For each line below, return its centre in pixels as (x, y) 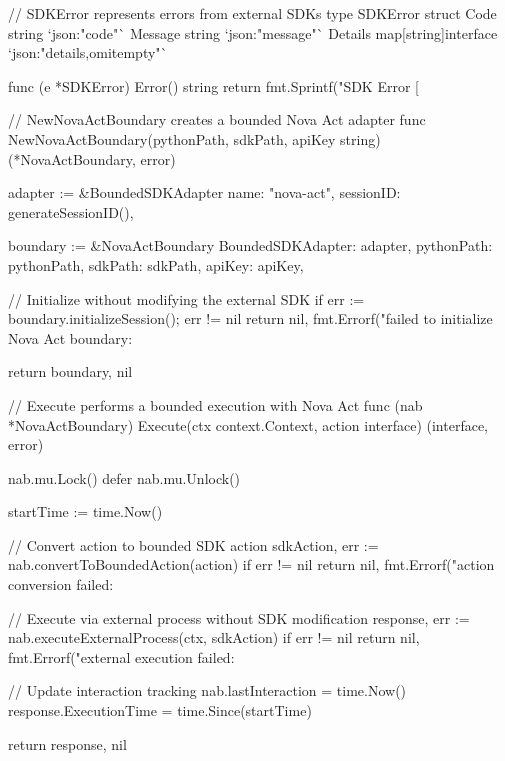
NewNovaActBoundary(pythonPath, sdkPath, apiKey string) (194, 138)
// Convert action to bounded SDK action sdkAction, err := (193, 544)
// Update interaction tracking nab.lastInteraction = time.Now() (207, 690)
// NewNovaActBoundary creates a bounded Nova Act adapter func (217, 119)
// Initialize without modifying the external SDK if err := (186, 298)
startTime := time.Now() (85, 511)
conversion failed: (61, 584)
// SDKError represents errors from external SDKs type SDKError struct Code (252, 13)
